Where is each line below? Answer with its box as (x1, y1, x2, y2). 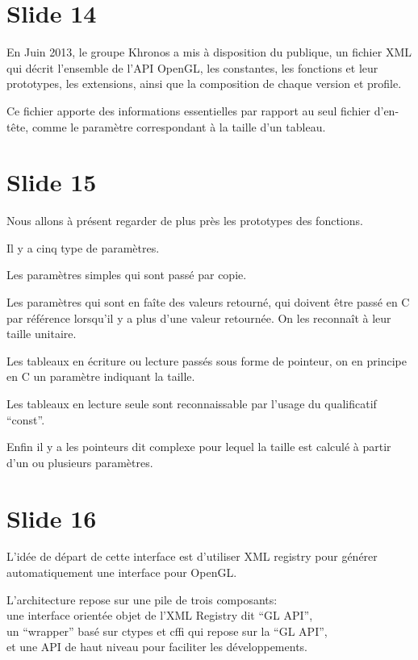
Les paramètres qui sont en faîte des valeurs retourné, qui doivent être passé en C (6, 294, 410, 310)
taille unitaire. (6, 325, 77, 342)
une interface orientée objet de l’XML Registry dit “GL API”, (6, 607, 313, 624)
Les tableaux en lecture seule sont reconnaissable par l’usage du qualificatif (6, 395, 377, 411)
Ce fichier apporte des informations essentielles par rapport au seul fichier (6, 102, 371, 119)
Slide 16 (6, 501, 97, 534)
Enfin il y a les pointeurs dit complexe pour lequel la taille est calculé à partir (6, 438, 391, 455)
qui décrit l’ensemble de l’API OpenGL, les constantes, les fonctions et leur (6, 59, 378, 76)
